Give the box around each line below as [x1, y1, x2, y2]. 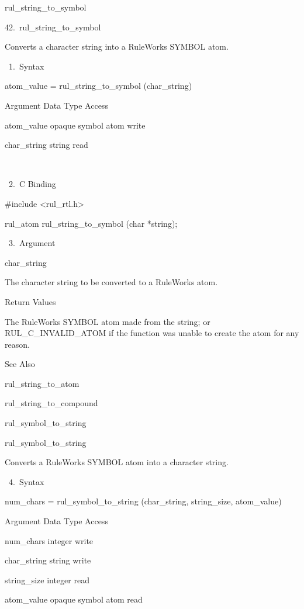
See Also [5, 358, 35, 370]
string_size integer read [5, 573, 89, 586]
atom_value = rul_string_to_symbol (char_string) [5, 79, 192, 92]
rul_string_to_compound [5, 397, 98, 409]
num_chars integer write [5, 534, 94, 546]
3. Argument [8, 237, 56, 249]
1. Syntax [8, 60, 44, 72]
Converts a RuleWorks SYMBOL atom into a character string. [5, 456, 229, 468]
